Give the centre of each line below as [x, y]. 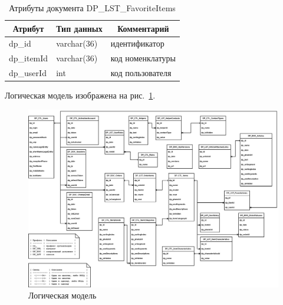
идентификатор [137, 43]
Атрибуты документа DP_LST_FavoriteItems [92, 8]
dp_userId [28, 73]
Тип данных [79, 28]
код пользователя [141, 73]
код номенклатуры [143, 58]
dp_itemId [29, 58]
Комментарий [143, 28]
